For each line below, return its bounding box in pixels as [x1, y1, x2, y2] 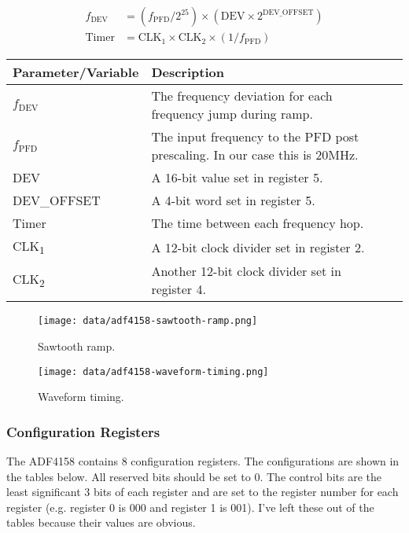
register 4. [151, 280, 206, 299]
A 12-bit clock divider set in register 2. [151, 237, 365, 256]
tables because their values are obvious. [6, 514, 196, 531]
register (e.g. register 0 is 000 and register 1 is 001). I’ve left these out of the [6, 498, 374, 515]
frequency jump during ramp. [151, 105, 313, 123]
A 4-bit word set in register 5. [151, 191, 315, 210]
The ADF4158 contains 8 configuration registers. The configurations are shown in [6, 452, 400, 469]
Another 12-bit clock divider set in [151, 262, 341, 281]
